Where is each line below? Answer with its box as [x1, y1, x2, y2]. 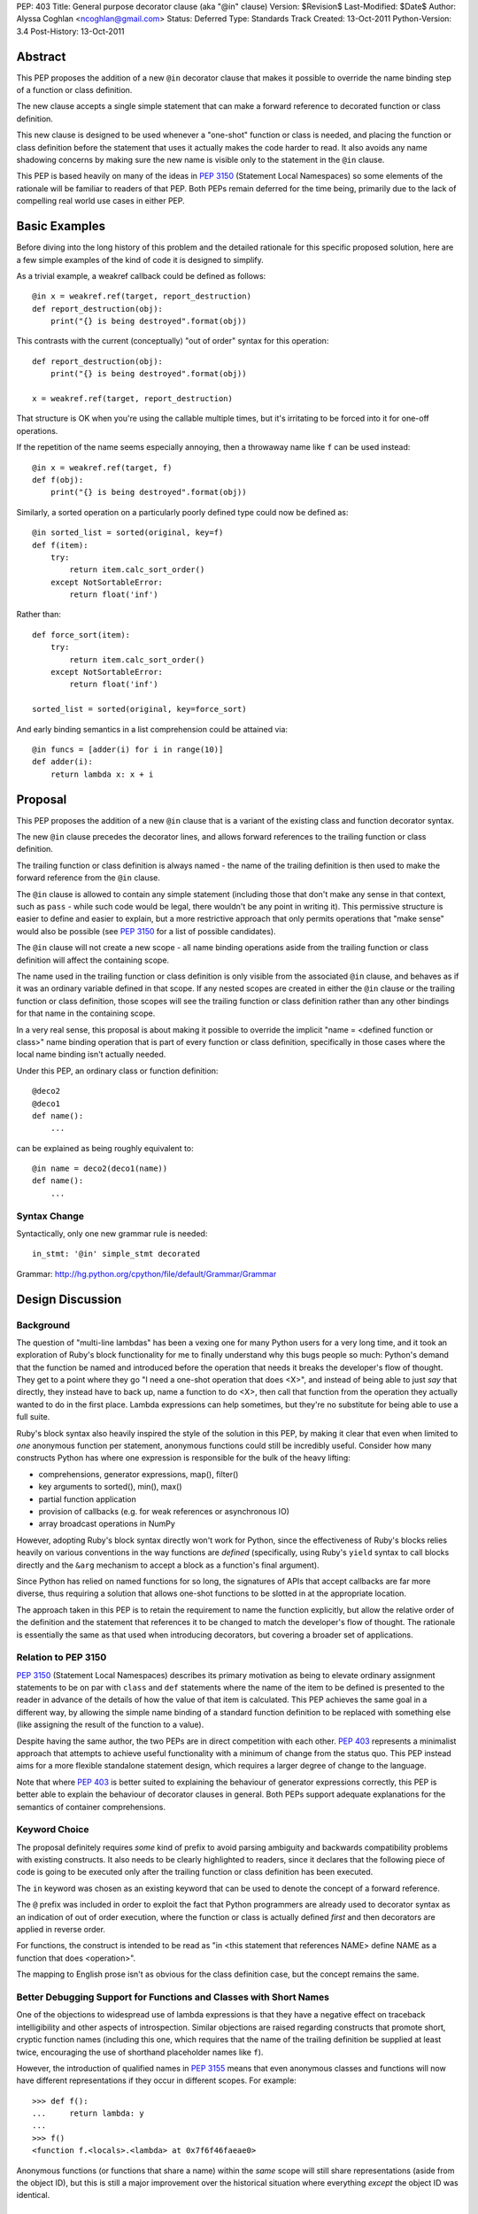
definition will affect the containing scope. [16, 955, 170, 965]
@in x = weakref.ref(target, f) [32, 462, 173, 473]
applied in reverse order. [16, 1924, 106, 1935]
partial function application [38, 1493, 136, 1505]
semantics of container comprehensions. [16, 1801, 166, 1812]
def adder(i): [32, 757, 93, 767]
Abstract [16, 49, 66, 64]
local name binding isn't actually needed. [16, 1049, 166, 1060]
